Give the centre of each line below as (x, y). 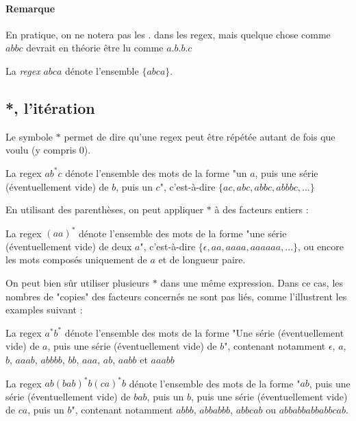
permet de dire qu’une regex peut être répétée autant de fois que (200, 136)
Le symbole (29, 136)
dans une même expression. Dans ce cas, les (252, 283)
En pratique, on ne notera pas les (75, 34)
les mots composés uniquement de (76, 260)
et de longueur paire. (202, 260)
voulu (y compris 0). (48, 150)
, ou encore (321, 246)
